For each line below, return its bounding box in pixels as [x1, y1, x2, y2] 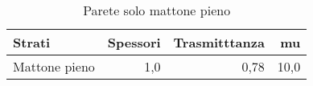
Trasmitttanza [173, 33, 265, 51]
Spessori [107, 33, 161, 51]
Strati [13, 33, 51, 51]
